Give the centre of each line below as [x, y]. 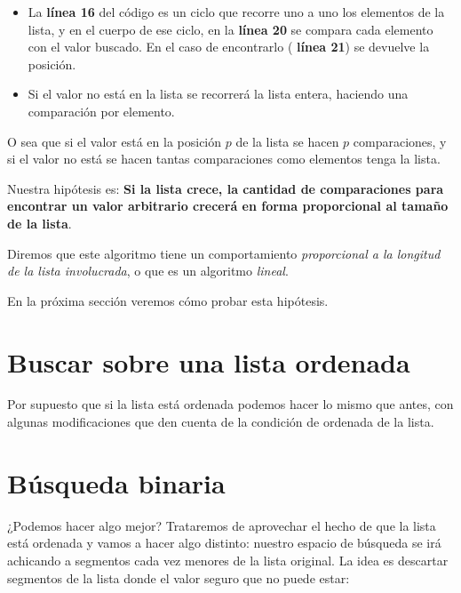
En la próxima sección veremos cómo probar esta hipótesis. [168, 300]
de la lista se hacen [287, 141]
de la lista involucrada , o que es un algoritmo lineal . [148, 271]
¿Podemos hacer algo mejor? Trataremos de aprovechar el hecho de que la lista [222, 525]
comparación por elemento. [101, 111]
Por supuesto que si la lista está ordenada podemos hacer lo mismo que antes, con [230, 404]
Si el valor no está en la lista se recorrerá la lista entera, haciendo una [218, 94]
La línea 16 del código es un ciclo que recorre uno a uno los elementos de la [236, 12]
